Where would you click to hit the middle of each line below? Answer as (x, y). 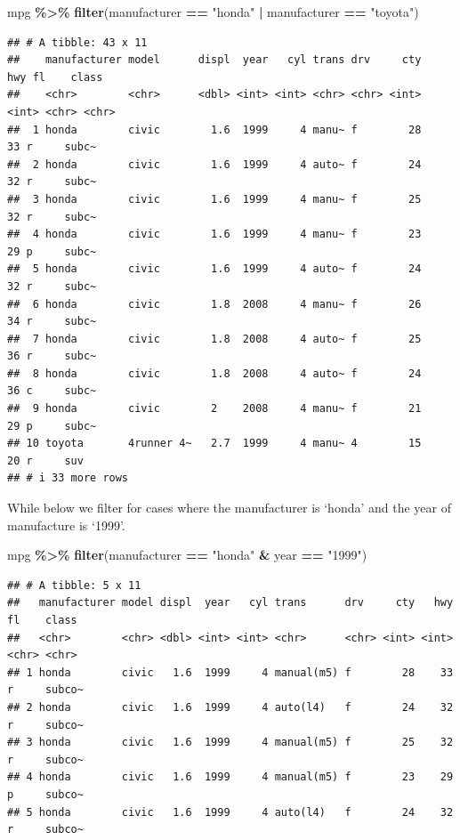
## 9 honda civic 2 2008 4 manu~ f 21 (214, 409)
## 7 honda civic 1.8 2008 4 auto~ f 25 (214, 339)
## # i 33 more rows (68, 478)
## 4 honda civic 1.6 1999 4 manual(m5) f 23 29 (230, 777)
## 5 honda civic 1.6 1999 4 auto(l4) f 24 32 (230, 812)
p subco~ (45, 794)
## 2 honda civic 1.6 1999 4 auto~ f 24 (214, 164)
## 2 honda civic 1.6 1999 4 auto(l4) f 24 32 (230, 707)
